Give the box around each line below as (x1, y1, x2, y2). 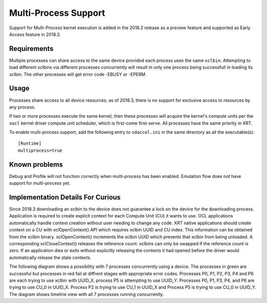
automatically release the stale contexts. (9, 255, 91, 260)
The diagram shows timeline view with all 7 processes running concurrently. (9, 291, 164, 297)
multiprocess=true (18, 147, 63, 153)
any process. (9, 104, 36, 110)
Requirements (9, 44, 54, 53)
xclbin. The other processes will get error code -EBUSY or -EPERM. (9, 71, 147, 77)
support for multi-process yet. (9, 180, 71, 186)
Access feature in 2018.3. (9, 31, 61, 37)
